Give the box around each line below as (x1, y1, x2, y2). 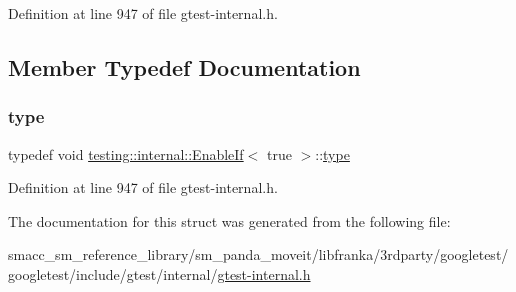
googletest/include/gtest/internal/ (8, 263, 218, 284)
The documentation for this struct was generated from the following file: (8, 210, 451, 231)
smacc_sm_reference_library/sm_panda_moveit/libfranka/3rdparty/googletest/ (8, 244, 509, 265)
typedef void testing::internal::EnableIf (8, 143, 244, 164)
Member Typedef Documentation (8, 51, 361, 82)
